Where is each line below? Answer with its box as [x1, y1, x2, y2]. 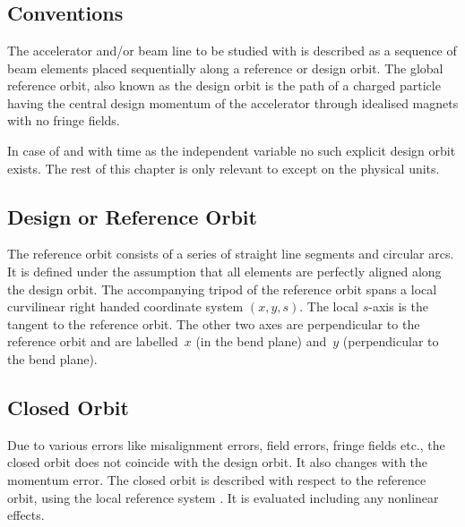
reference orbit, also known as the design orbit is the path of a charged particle [7, 76, 441, 95]
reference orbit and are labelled [7, 332, 178, 351]
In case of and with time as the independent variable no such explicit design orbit [7, 140, 456, 159]
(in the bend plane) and [195, 332, 327, 351]
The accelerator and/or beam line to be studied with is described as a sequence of [7, 41, 457, 59]
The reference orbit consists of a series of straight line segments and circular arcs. [7, 244, 454, 263]
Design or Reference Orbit [7, 202, 257, 230]
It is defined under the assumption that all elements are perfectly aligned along [7, 261, 442, 280]
